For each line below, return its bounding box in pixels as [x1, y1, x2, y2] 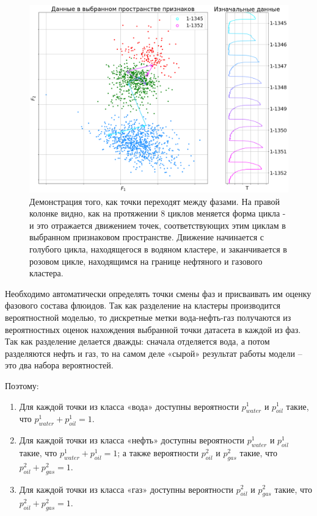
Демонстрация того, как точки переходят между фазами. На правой [29, 195, 280, 207]
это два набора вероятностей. [5, 359, 114, 371]
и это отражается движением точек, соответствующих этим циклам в [29, 218, 286, 231]
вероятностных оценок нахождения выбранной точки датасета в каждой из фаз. [5, 323, 301, 335]
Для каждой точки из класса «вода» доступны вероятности [19, 400, 239, 412]
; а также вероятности [117, 446, 199, 459]
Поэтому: [5, 379, 39, 392]
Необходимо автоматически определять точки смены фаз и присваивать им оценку [5, 287, 312, 299]
